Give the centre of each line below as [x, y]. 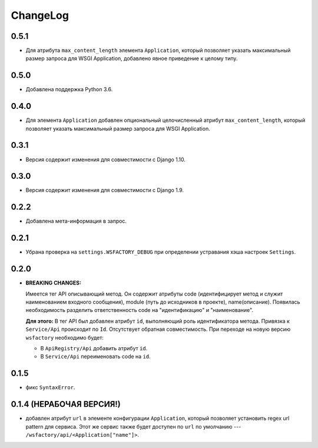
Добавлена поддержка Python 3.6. [69, 89]
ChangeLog [40, 15]
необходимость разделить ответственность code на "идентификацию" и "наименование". [139, 310]
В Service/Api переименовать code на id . [96, 357]
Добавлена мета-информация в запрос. [76, 221]
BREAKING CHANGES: [54, 283]
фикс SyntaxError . [50, 387]
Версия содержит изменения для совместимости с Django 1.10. [105, 160]
